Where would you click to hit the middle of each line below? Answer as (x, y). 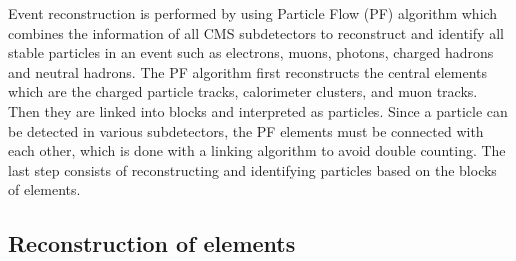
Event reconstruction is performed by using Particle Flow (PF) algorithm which (253, 13)
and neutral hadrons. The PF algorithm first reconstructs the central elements (247, 71)
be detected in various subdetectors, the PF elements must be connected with (246, 130)
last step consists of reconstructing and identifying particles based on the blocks (252, 169)
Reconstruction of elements (152, 243)
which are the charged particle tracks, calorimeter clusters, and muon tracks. (243, 91)
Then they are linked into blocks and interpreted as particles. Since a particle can (258, 110)
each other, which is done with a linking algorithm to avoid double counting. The (257, 150)
